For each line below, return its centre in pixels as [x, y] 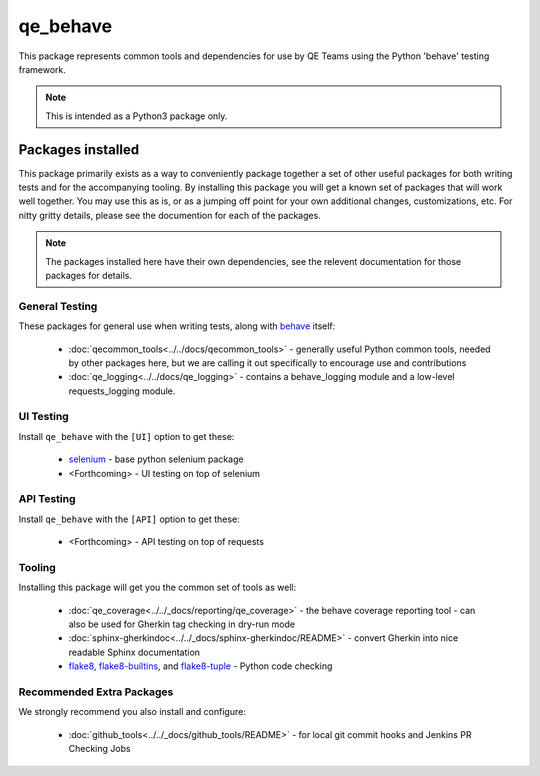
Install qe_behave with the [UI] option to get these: [126, 436]
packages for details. [89, 275]
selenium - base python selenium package [156, 459]
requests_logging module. [122, 391]
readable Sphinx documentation [134, 652]
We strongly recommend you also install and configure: [132, 712]
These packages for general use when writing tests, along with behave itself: [177, 326]
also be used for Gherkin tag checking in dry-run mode [181, 624]
